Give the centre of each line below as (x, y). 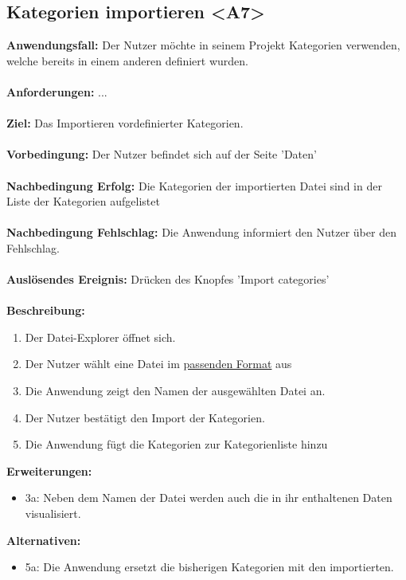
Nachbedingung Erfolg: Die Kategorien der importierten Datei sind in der (194, 185)
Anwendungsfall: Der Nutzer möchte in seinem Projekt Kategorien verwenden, (203, 45)
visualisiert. (53, 513)
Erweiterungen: (49, 470)
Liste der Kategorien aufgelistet (83, 201)
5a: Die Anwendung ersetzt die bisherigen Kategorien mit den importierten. (209, 567)
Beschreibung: (46, 310)
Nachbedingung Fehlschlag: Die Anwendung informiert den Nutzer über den (201, 232)
